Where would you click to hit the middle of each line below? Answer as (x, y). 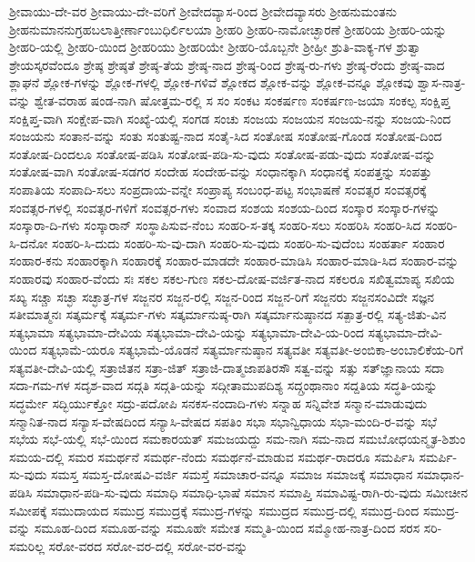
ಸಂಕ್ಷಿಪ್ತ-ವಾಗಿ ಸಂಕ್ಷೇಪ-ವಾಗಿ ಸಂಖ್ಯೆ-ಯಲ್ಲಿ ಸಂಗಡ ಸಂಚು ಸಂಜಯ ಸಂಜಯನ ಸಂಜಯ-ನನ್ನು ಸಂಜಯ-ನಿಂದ (230, 118)
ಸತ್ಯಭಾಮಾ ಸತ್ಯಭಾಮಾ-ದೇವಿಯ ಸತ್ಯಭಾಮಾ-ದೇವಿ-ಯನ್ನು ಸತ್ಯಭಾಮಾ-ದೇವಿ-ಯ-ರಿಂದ (187, 331)
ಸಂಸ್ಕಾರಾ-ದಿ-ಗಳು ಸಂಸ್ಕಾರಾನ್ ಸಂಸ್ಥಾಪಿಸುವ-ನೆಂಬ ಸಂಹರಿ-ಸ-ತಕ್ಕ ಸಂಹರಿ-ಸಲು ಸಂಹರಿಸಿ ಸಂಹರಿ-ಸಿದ (215, 225)
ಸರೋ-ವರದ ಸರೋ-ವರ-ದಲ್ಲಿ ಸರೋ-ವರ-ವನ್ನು (148, 545)
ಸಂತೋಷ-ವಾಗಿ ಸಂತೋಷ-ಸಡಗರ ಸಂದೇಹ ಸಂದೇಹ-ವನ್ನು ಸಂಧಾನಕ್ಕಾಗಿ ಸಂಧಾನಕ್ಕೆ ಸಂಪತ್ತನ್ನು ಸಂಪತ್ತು (221, 171)
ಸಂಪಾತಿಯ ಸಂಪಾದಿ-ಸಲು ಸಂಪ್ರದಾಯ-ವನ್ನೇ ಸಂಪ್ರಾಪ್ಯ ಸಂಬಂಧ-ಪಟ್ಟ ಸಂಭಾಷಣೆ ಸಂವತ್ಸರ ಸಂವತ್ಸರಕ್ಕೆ (218, 189)
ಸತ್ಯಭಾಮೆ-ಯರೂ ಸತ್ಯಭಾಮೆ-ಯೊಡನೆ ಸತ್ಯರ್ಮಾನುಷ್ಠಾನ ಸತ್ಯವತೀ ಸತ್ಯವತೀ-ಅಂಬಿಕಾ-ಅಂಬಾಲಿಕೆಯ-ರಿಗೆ (252, 350)
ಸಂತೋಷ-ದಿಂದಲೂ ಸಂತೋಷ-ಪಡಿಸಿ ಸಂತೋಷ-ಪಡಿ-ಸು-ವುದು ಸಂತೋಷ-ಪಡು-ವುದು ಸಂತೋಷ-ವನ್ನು (222, 153)
